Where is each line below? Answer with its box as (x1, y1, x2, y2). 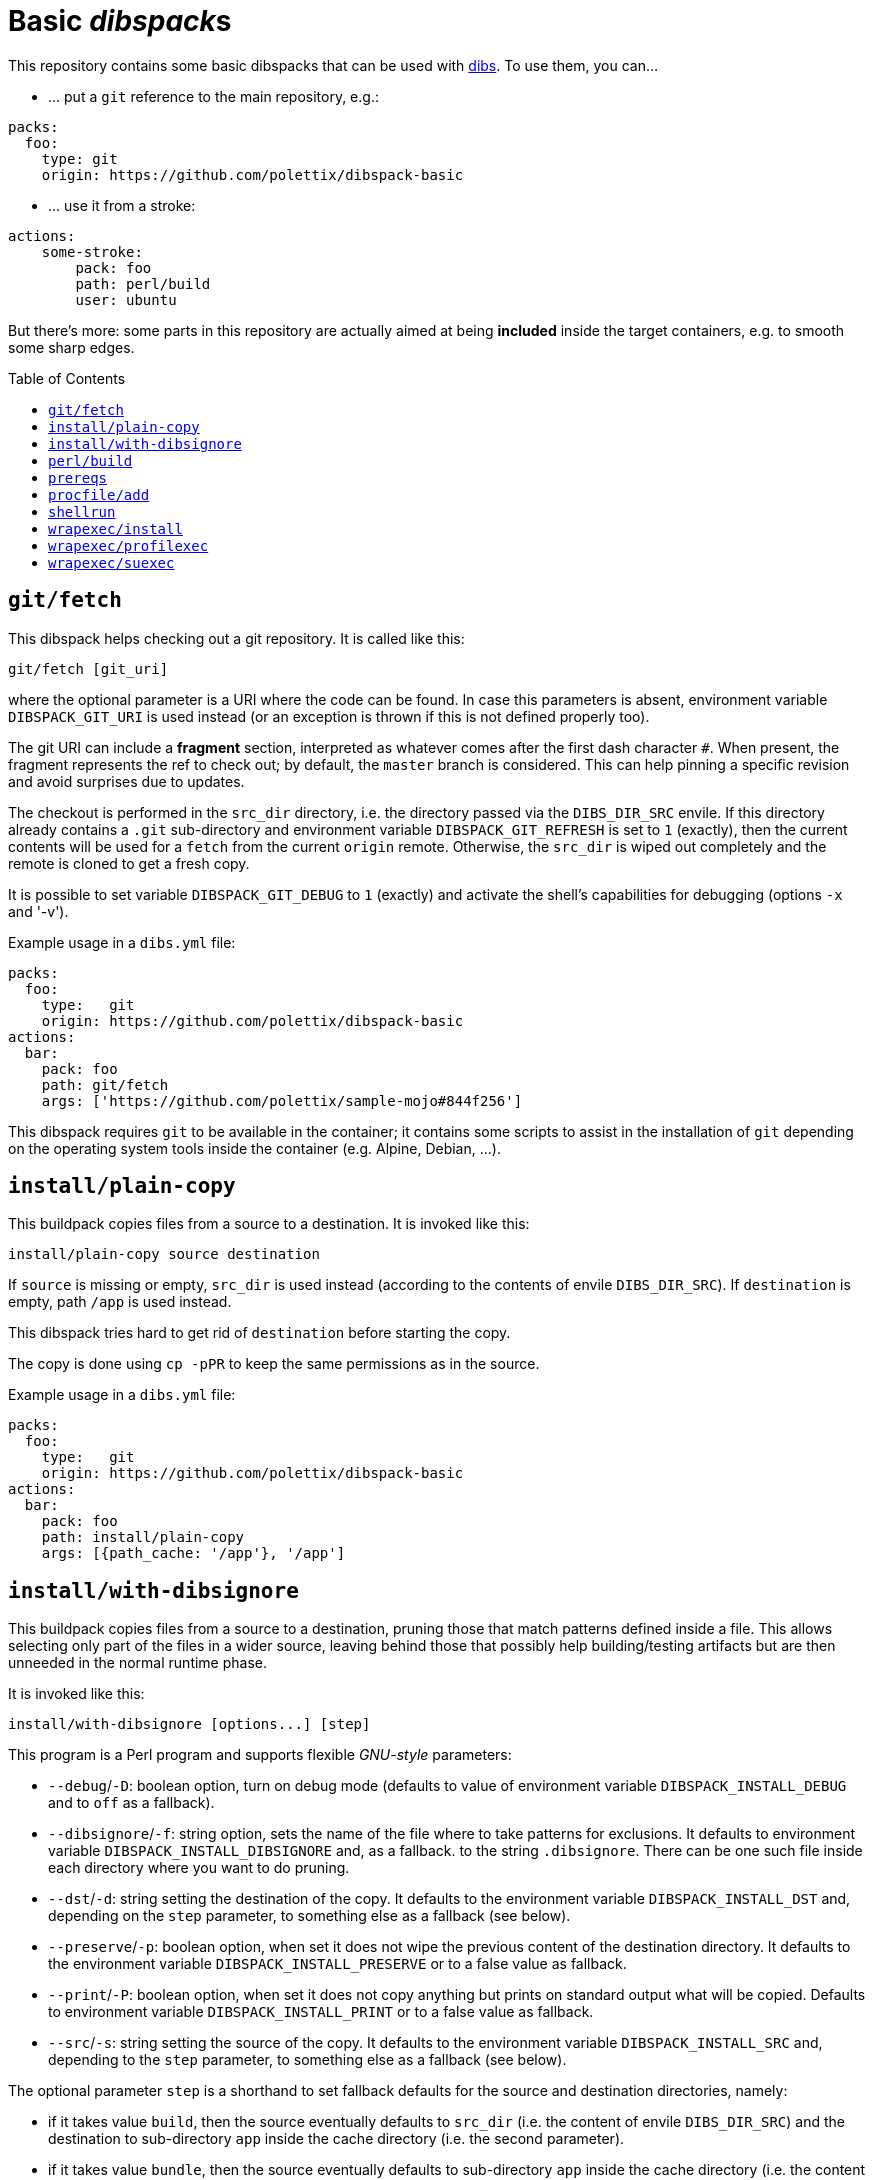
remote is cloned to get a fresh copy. (8, 854, 250, 872)
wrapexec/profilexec (48, 537, 209, 554)
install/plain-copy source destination (8, 1246, 320, 1263)
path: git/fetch (41, 1076, 169, 1093)
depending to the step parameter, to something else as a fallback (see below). (48, 2051, 567, 2069)
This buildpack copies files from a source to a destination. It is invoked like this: (8, 1215, 530, 1233)
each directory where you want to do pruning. (48, 1859, 350, 1877)
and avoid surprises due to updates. (8, 772, 245, 790)
